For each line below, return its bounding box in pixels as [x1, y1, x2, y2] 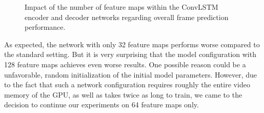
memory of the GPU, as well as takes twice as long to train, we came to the [4, 89, 242, 100]
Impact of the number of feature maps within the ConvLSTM [25, 2, 218, 12]
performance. [25, 22, 66, 32]
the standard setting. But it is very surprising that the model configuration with [4, 49, 256, 60]
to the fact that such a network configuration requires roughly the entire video [4, 79, 250, 90]
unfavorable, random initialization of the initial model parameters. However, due [4, 69, 257, 80]
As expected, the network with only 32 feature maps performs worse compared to [4, 39, 260, 49]
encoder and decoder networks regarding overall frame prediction [25, 11, 229, 22]
